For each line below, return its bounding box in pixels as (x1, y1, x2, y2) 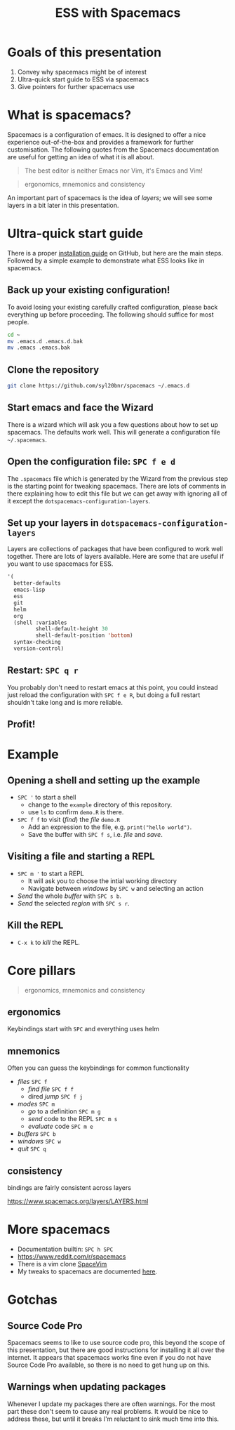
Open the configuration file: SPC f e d (7, 456, 176, 468)
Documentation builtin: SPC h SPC (17, 1245, 114, 1254)
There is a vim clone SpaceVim (17, 1260, 107, 1269)
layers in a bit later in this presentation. (7, 201, 119, 209)
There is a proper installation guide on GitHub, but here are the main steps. (7, 249, 223, 257)
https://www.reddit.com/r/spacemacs (17, 1252, 126, 1261)
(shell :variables (13, 619, 68, 626)
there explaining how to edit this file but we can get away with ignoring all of (7, 489, 228, 498)
